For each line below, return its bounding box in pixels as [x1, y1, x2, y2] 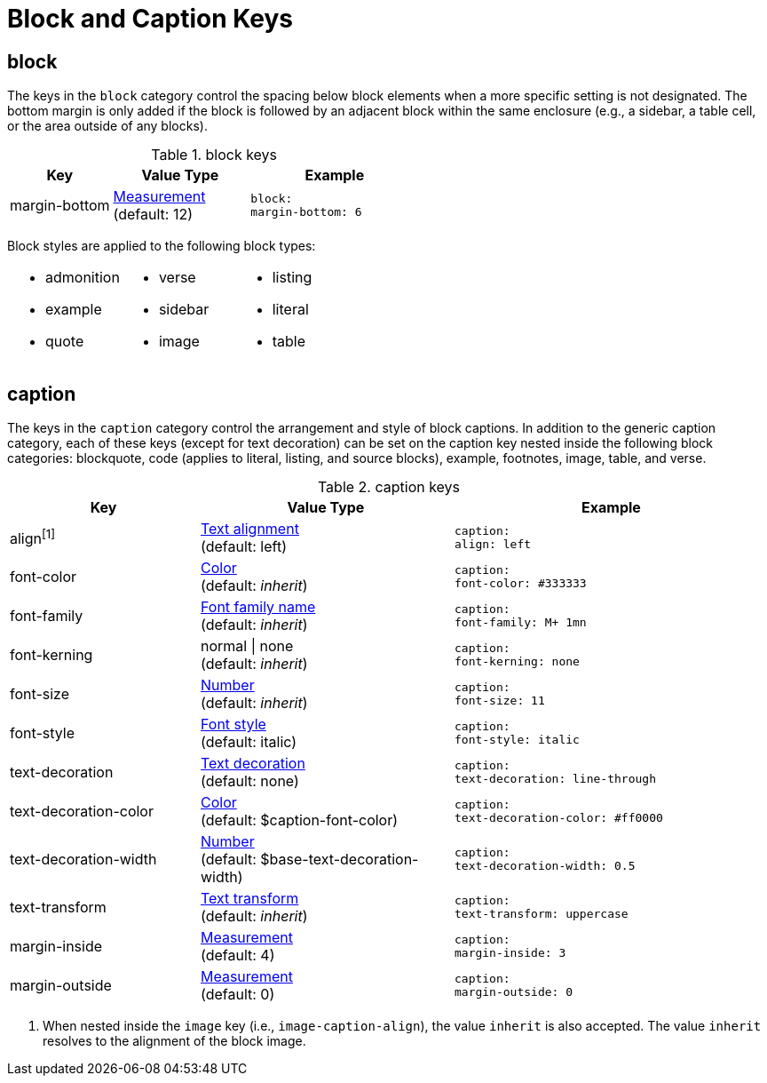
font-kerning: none [454, 655, 580, 669]
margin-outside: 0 [454, 985, 573, 999]
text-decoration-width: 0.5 [454, 859, 636, 873]
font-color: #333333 [454, 577, 587, 591]
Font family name [201, 598, 316, 617]
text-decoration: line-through [454, 772, 656, 786]
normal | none [201, 637, 294, 656]
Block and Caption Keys [7, 4, 294, 34]
